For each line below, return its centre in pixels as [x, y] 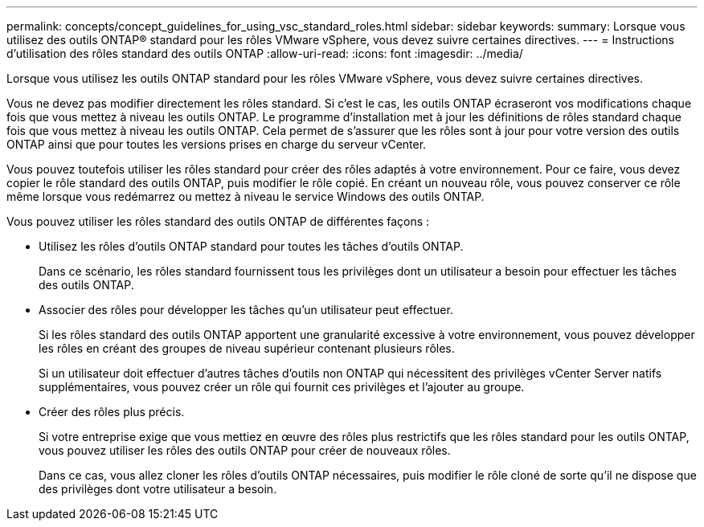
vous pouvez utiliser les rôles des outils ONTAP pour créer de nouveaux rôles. [245, 450]
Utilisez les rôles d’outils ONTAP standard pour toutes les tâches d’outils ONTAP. [251, 246]
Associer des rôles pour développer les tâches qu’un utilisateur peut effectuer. [246, 310]
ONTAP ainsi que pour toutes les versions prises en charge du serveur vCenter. [217, 144]
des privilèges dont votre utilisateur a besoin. [158, 489]
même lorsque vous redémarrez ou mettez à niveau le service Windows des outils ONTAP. [246, 196]
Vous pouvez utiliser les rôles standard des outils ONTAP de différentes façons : [218, 221]
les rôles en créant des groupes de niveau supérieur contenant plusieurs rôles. [247, 348]
